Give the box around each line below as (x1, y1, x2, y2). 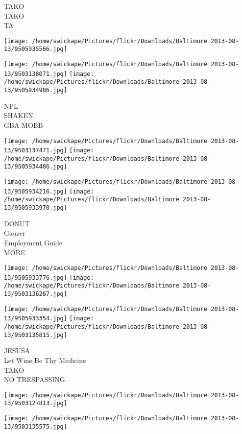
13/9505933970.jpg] (4, 204, 67, 212)
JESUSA (4, 345, 30, 356)
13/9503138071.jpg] (4, 70, 67, 77)
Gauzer (4, 228, 25, 238)
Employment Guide (4, 237, 62, 247)
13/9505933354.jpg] (4, 315, 67, 322)
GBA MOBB (4, 120, 43, 130)
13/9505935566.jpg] (4, 46, 67, 53)
